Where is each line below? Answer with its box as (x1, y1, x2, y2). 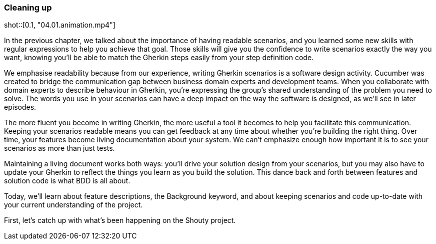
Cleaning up (4, 3, 52, 13)
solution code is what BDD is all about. (4, 176, 130, 185)
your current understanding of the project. (4, 200, 143, 209)
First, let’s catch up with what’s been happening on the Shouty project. (4, 216, 236, 225)
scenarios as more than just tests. (4, 144, 115, 153)
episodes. (4, 103, 36, 112)
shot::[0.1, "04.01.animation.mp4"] (4, 21, 115, 30)
